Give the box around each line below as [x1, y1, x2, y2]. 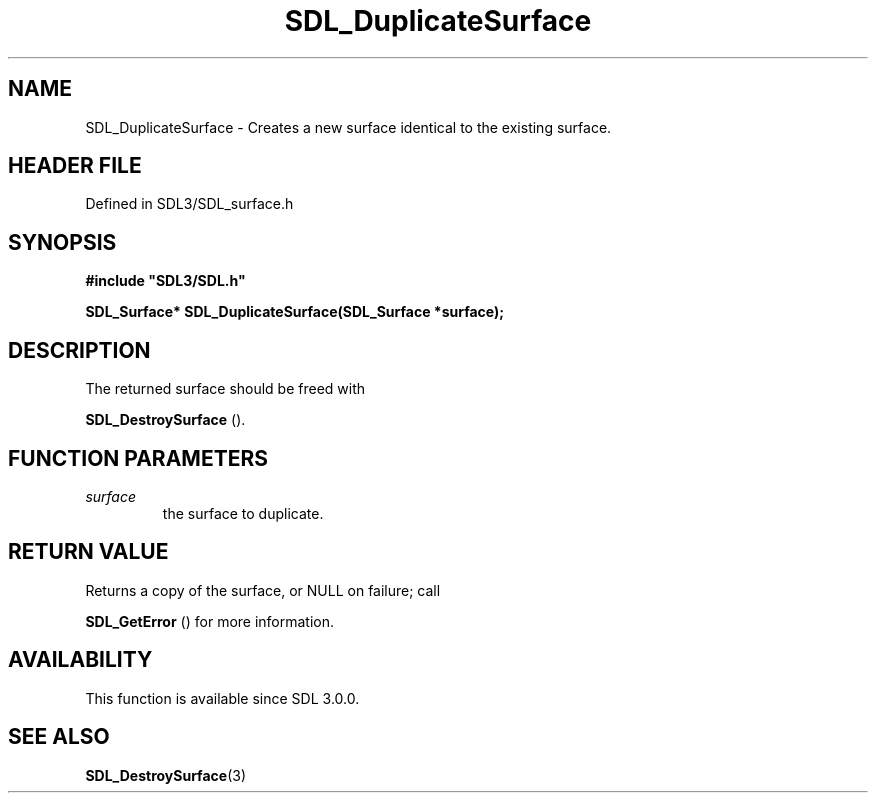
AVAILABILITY [8, 647, 153, 673]
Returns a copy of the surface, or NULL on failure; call [85, 581, 441, 599]
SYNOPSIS [8, 229, 117, 255]
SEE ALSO [8, 724, 110, 750]
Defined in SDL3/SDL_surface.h [85, 195, 294, 213]
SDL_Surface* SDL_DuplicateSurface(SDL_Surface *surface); [85, 303, 505, 321]
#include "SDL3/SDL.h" [85, 272, 246, 290]
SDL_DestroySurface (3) [85, 766, 246, 784]
